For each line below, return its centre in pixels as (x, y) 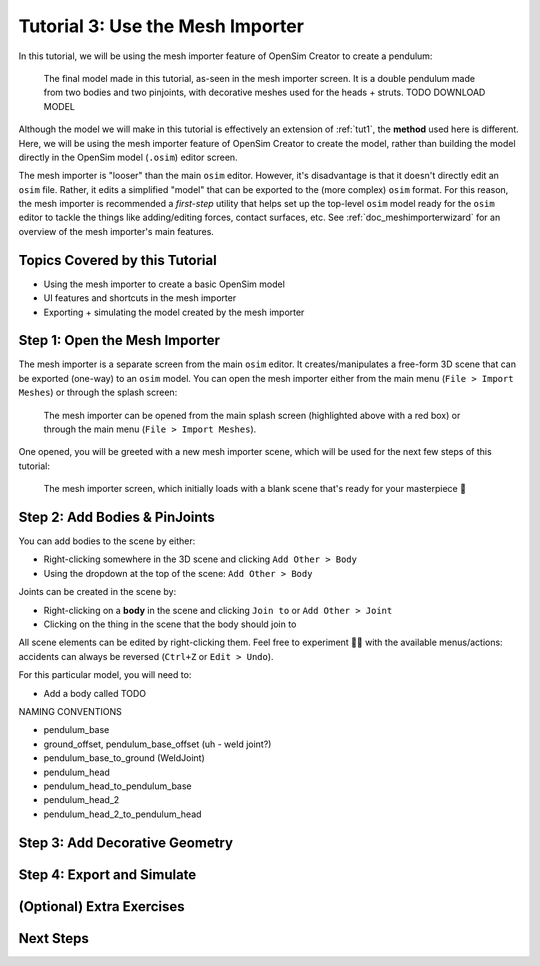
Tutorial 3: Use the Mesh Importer (161, 26)
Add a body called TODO (95, 693)
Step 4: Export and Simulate (107, 874)
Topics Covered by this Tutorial (117, 260)
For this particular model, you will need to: (105, 675)
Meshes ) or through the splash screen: (98, 392)
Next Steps (53, 938)
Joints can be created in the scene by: (97, 592)
